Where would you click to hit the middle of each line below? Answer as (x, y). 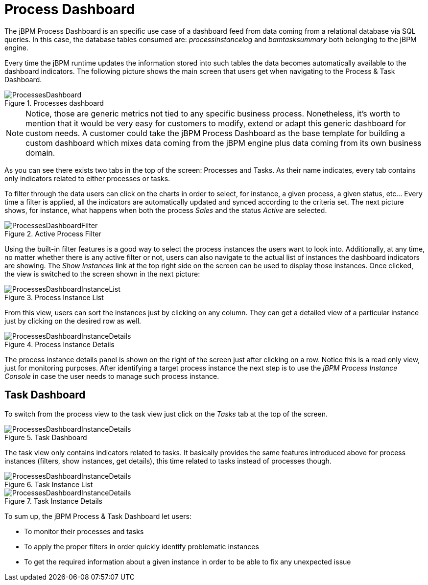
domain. (40, 152)
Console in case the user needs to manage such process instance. (112, 376)
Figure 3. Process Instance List (54, 297)
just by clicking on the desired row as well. (73, 321)
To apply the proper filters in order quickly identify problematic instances (142, 546)
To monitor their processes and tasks (84, 531)
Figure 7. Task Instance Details (53, 501)
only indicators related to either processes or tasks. (87, 178)
